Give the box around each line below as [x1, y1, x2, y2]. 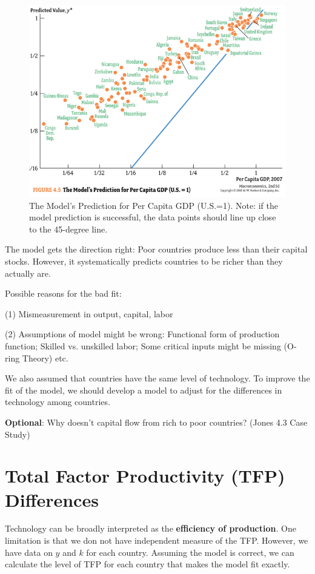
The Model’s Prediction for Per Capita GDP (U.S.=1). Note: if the [29, 199, 278, 211]
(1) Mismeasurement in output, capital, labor [5, 307, 173, 320]
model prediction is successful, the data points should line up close [29, 211, 276, 223]
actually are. [5, 266, 51, 279]
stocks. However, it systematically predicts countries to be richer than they [5, 255, 283, 267]
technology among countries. [5, 395, 110, 408]
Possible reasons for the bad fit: [5, 287, 122, 300]
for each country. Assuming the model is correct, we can [86, 546, 294, 558]
